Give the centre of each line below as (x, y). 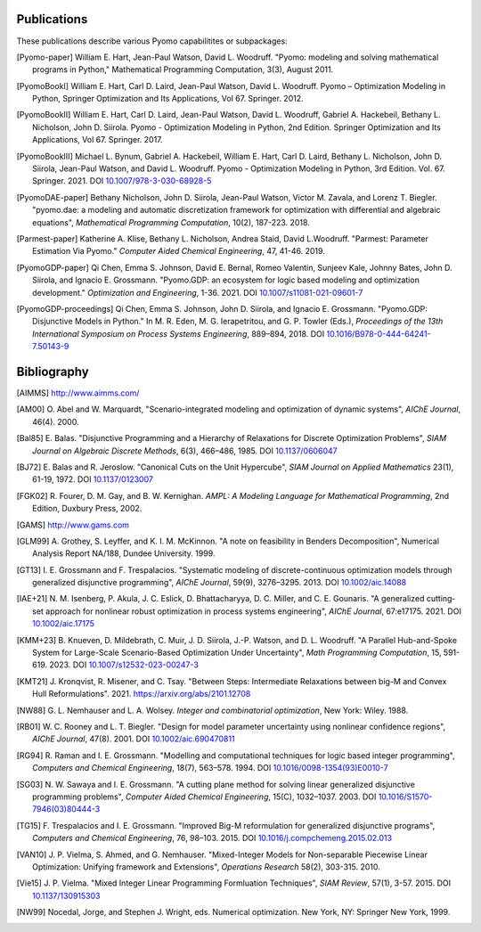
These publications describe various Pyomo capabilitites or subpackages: (152, 41)
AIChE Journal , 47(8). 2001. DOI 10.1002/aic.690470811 (134, 739)
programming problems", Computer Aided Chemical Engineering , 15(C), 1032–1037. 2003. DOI (204, 797)
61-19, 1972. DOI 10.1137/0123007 (93, 479)
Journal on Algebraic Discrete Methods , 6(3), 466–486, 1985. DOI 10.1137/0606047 (185, 451)
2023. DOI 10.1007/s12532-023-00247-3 (124, 665)
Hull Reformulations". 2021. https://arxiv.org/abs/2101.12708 (142, 694)
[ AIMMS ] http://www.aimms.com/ (78, 393)
